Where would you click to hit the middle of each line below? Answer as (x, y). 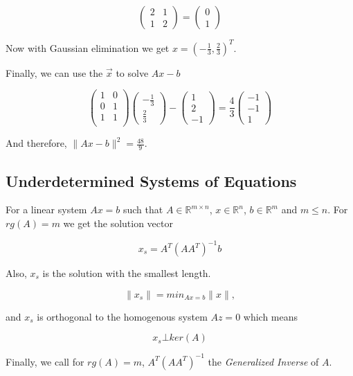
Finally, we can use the (54, 72)
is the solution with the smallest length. (127, 273)
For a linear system (46, 209)
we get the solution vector (118, 223)
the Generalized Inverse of (263, 361)
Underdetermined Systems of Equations (151, 180)
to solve (132, 72)
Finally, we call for (45, 361)
